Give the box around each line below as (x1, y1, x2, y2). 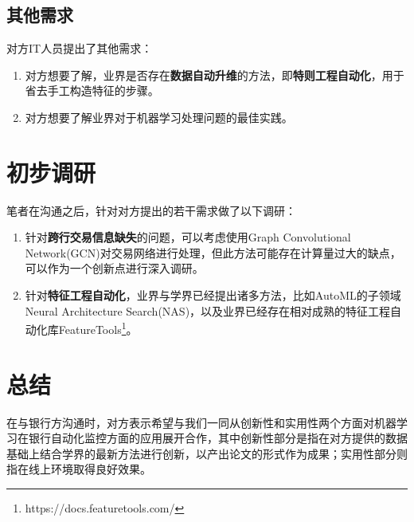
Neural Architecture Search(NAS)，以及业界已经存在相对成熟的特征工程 (25, 302, 391, 319)
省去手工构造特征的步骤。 (25, 82, 159, 99)
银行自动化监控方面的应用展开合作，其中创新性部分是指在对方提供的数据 (28, 430, 408, 446)
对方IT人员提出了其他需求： (6, 40, 153, 57)
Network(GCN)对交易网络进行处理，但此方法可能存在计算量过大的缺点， (25, 244, 401, 261)
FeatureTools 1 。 (58, 319, 138, 337)
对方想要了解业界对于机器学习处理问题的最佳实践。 (25, 108, 293, 125)
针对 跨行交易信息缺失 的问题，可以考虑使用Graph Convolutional (25, 229, 351, 245)
